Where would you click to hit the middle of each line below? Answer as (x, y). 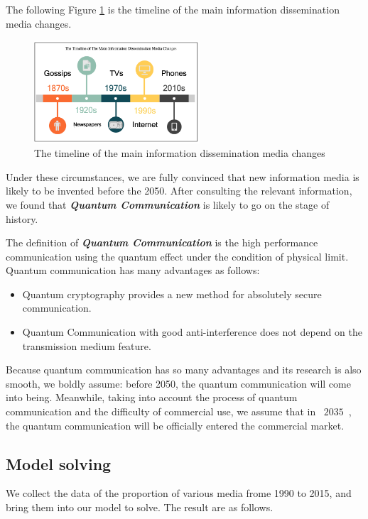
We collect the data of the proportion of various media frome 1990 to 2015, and (179, 493)
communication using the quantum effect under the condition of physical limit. (177, 256)
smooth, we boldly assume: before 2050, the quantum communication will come (178, 383)
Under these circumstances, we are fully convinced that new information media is (183, 176)
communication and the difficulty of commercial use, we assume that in (161, 411)
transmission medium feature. (87, 345)
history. (22, 218)
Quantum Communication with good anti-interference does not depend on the (192, 332)
